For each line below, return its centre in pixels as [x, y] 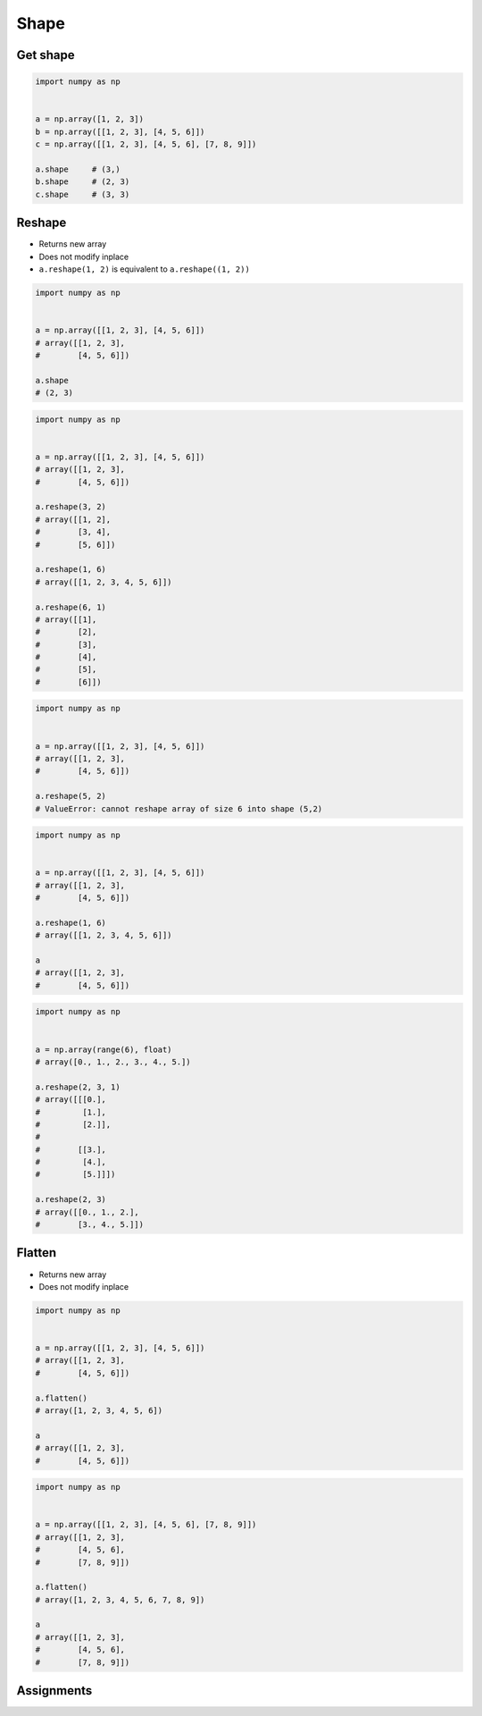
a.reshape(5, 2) [71, 796]
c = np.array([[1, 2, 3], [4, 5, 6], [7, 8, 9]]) [146, 144]
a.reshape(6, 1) [71, 607]
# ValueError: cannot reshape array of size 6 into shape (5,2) [179, 808]
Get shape [46, 55]
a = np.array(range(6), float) [104, 1049]
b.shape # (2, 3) [83, 182]
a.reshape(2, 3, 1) [78, 1087]
